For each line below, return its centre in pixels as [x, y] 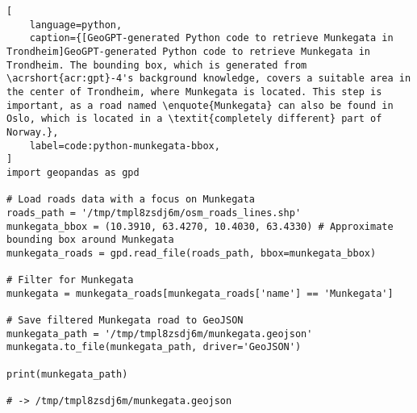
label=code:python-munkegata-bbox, [125, 146]
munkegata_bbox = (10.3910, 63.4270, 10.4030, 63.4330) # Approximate [200, 226]
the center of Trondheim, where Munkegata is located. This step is [194, 92]
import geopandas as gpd [73, 172]
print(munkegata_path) [67, 374]
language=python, [76, 25]
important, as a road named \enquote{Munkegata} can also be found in [200, 105]
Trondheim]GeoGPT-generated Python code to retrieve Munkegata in [189, 51]
